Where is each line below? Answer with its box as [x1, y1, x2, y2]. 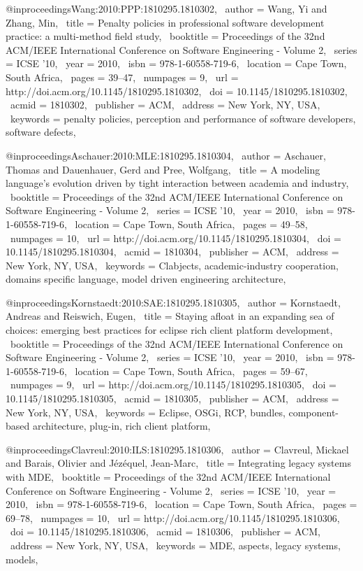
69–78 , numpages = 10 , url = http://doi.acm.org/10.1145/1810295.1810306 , [6, 510, 340, 525]
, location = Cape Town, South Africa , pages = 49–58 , [64, 216, 308, 231]
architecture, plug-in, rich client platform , [32, 418, 211, 433]
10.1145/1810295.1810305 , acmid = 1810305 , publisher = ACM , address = [6, 391, 339, 406]
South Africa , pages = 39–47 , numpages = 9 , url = [6, 69, 239, 84]
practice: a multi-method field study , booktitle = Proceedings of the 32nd [6, 29, 325, 43]
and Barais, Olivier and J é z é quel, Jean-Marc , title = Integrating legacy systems [6, 456, 351, 470]
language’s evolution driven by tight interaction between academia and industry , [6, 176, 349, 190]
